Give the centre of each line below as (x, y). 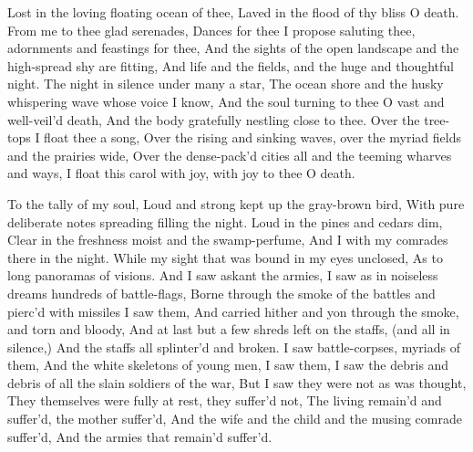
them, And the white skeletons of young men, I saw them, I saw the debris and (228, 365)
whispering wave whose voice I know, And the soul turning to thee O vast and (226, 101)
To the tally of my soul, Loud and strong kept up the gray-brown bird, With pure (236, 203)
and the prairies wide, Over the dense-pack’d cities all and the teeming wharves (230, 155)
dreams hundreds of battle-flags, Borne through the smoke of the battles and (221, 293)
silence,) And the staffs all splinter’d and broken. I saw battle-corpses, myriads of (234, 347)
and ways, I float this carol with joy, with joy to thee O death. (181, 173)
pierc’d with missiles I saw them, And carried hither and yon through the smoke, (233, 311)
